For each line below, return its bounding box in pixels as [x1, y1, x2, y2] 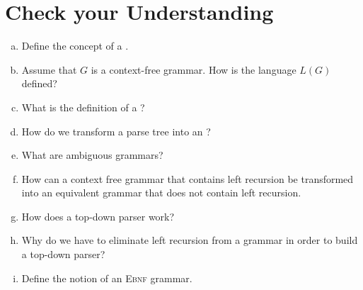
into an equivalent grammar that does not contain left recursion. [21, 185, 301, 200]
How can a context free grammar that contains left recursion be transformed [21, 171, 354, 186]
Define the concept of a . [21, 38, 129, 53]
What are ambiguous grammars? [21, 147, 163, 162]
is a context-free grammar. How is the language [91, 62, 296, 77]
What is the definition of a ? [21, 99, 145, 114]
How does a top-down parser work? [21, 208, 175, 223]
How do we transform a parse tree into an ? [21, 123, 211, 138]
